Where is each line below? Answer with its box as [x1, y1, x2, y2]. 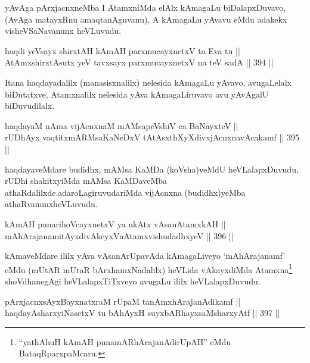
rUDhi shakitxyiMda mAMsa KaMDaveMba [5, 174, 168, 187]
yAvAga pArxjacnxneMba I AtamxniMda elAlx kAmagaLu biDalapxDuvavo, [5, 1, 286, 13]
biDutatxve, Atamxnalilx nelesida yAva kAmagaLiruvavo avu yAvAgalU [5, 87, 269, 100]
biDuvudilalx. [5, 99, 55, 112]
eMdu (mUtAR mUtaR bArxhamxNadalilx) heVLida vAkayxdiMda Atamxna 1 [5, 261, 293, 276]
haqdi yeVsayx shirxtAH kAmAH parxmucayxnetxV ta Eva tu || [5, 44, 240, 57]
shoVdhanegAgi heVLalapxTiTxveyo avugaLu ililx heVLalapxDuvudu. [5, 274, 261, 287]
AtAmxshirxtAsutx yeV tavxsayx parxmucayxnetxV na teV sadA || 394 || [5, 56, 274, 68]
